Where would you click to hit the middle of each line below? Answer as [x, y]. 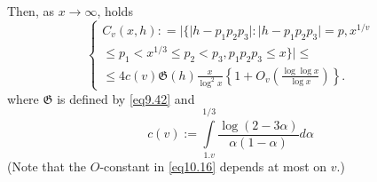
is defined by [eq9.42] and [126, 98]
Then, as [31, 11]
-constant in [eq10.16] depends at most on [213, 166]
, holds [115, 11]
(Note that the [47, 166]
